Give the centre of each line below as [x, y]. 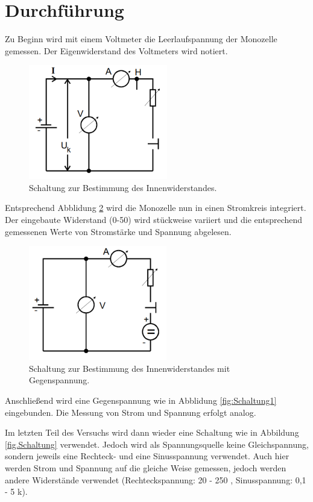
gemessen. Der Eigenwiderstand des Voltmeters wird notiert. [116, 50]
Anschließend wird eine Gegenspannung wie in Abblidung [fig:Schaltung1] [141, 400]
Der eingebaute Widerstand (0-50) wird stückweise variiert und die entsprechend [154, 220]
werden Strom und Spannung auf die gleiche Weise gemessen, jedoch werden [146, 467]
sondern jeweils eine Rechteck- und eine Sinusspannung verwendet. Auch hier [147, 456]
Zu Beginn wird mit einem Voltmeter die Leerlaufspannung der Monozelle [141, 39]
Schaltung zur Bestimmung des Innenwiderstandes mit [130, 368]
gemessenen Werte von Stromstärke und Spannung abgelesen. [118, 231]
